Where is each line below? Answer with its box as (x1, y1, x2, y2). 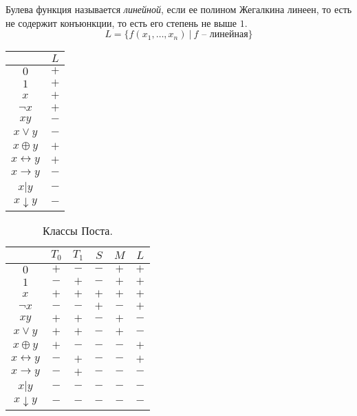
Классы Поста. (43, 222, 113, 239)
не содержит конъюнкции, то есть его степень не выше (6, 15, 237, 30)
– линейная (202, 30, 248, 40)
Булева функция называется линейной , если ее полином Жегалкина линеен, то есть (6, 2, 352, 16)
